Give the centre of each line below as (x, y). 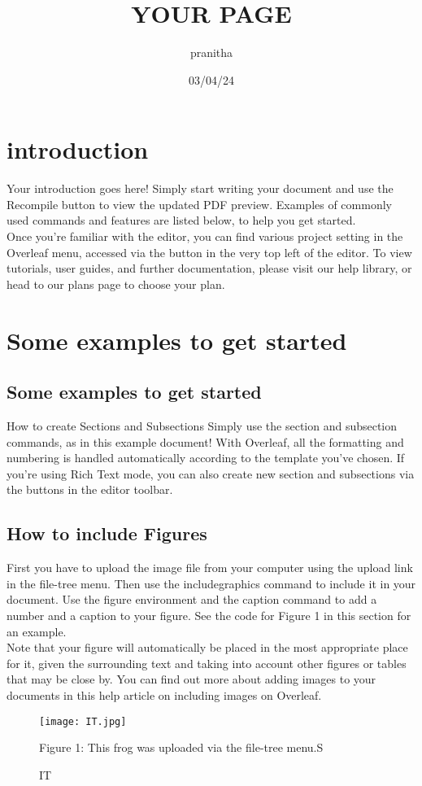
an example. (37, 631)
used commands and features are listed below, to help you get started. (181, 220)
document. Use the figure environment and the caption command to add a (192, 599)
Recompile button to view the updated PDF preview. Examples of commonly (199, 204)
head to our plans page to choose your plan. (116, 284)
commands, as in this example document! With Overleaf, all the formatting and (205, 441)
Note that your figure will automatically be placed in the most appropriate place (207, 647)
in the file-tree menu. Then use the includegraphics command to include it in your (211, 583)
